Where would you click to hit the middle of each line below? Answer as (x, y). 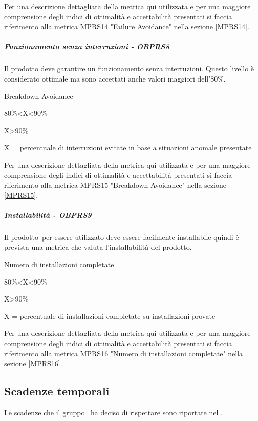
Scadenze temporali (57, 391)
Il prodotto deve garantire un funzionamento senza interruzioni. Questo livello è (129, 68)
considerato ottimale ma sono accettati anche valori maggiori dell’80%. (115, 78)
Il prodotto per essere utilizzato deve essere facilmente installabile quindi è (122, 237)
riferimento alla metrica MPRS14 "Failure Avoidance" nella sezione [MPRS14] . (127, 26)
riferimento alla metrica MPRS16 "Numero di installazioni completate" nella (124, 353)
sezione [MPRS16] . (33, 363)
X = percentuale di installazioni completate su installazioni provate (110, 316)
